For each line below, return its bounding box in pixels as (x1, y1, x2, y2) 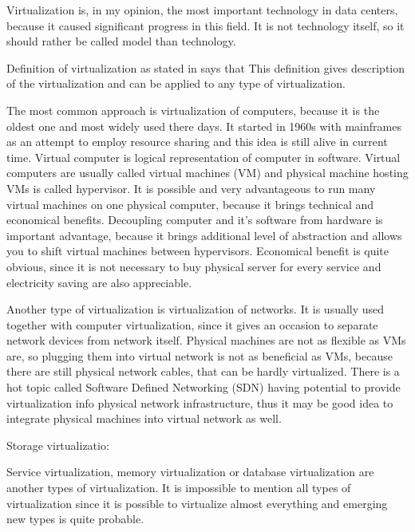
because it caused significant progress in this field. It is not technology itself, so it (6, 17, 405, 33)
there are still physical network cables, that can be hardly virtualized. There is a (6, 363, 400, 380)
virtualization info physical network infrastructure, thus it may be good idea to (6, 394, 393, 411)
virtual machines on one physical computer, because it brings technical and (6, 195, 374, 212)
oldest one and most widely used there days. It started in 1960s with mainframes (6, 117, 401, 134)
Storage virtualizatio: (6, 436, 109, 453)
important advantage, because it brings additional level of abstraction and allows (6, 227, 402, 243)
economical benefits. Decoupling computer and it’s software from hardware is (6, 211, 383, 228)
